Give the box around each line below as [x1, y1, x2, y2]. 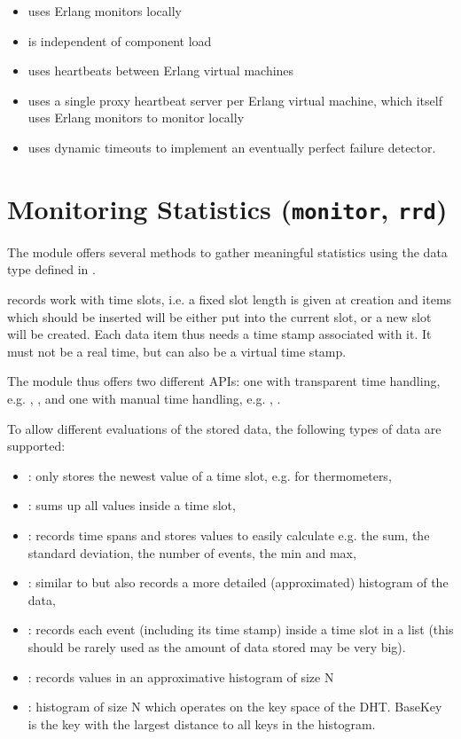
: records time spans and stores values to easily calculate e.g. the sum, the [27, 525, 430, 544]
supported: [7, 436, 66, 455]
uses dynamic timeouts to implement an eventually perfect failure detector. [27, 138, 436, 156]
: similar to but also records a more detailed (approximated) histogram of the [27, 573, 449, 592]
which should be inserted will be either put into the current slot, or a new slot [7, 307, 432, 326]
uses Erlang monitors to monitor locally [27, 108, 245, 127]
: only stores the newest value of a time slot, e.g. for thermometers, [27, 466, 392, 484]
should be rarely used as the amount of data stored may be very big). [27, 637, 406, 656]
